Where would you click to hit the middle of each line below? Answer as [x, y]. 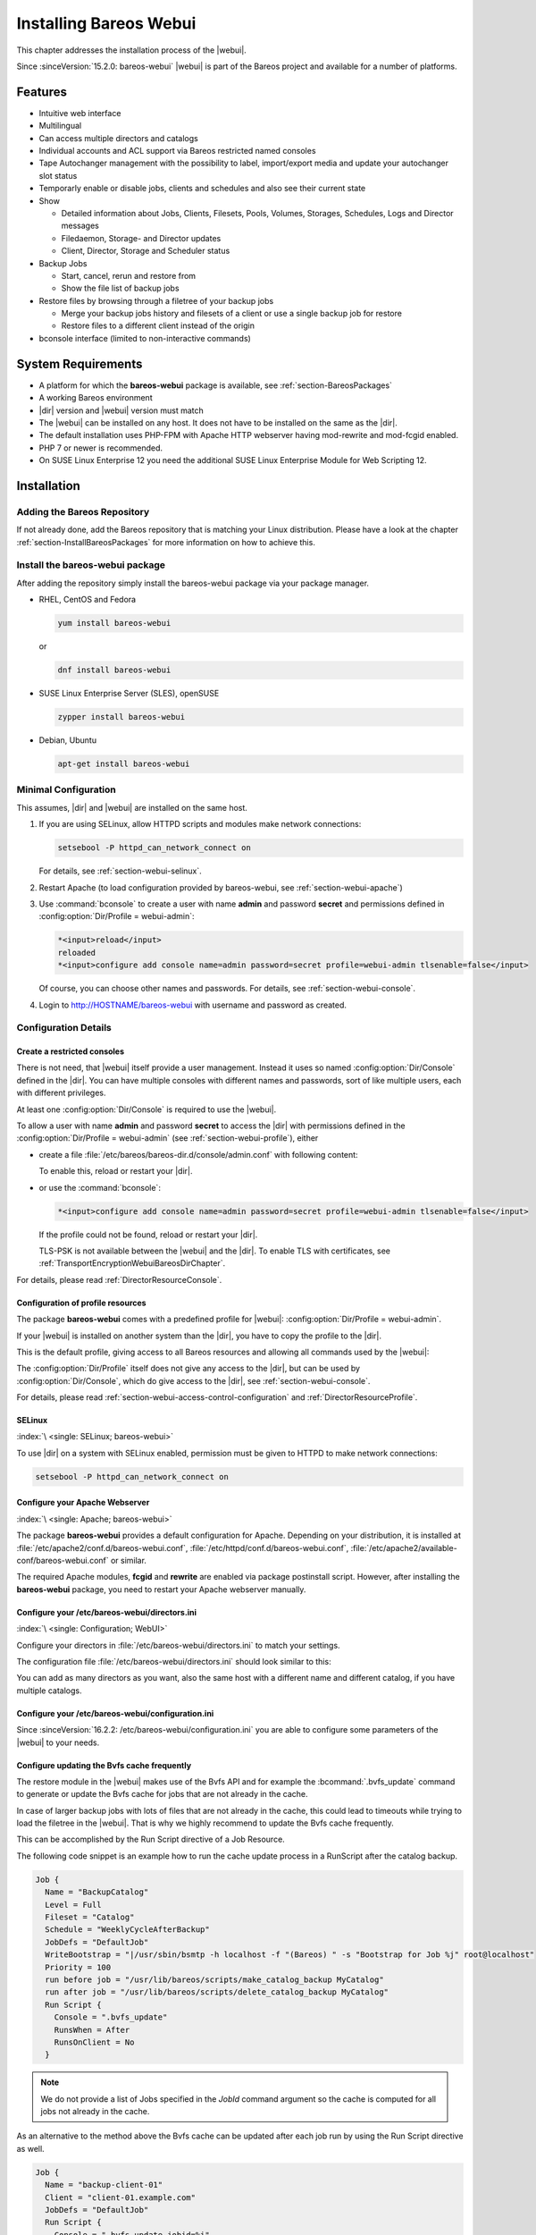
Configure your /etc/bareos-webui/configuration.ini [115, 1713]
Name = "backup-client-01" [104, 2185]
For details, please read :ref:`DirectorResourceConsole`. [119, 1279]
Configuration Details [64, 1028]
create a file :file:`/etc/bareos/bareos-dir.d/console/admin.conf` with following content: [198, 1154]
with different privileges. [61, 1093]
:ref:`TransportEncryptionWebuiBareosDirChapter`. [132, 1263]
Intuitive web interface [80, 113]
